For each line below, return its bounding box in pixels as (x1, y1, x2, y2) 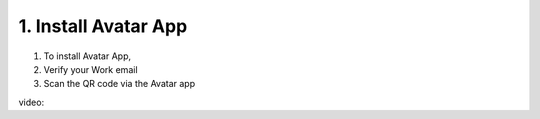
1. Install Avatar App (18, 15, 188, 37)
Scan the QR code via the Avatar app (43, 78, 195, 90)
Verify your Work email (43, 63, 139, 75)
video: (18, 96, 45, 108)
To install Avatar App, (43, 50, 132, 62)
